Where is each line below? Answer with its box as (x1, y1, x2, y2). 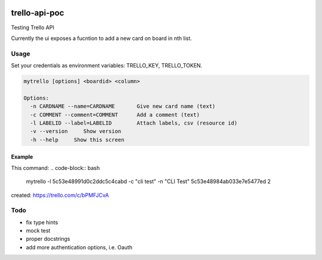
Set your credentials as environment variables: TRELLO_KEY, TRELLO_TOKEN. (11, 62, 203, 69)
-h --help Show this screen (30, 136, 125, 143)
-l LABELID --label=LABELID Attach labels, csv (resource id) (30, 119, 238, 126)
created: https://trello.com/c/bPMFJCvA (11, 191, 109, 199)
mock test (26, 227, 51, 234)
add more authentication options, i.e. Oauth (26, 243, 132, 250)
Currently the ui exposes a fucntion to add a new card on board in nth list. (11, 35, 192, 42)
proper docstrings (26, 236, 70, 243)
